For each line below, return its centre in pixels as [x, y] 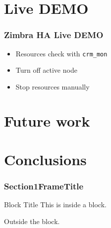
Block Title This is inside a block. [55, 205]
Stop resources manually [53, 86]
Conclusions [45, 159]
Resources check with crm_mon [61, 53]
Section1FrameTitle [44, 186]
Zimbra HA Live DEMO [54, 35]
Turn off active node [46, 70]
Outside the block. [32, 221]
